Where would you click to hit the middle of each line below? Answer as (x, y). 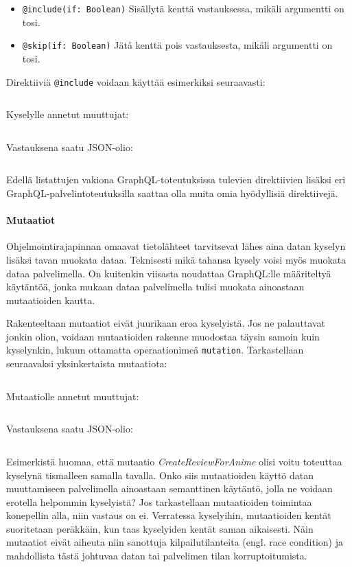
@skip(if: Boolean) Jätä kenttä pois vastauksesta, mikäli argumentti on (177, 45)
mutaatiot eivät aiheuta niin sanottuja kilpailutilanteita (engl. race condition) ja (175, 542)
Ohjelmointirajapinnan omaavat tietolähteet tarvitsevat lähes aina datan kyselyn (176, 246)
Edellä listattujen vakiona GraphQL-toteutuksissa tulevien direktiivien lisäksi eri (176, 180)
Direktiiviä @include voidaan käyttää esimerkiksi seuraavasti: (136, 81)
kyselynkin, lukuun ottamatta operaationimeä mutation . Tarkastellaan (155, 350)
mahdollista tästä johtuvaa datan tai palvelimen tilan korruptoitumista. (157, 556)
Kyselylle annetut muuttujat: (68, 114)
